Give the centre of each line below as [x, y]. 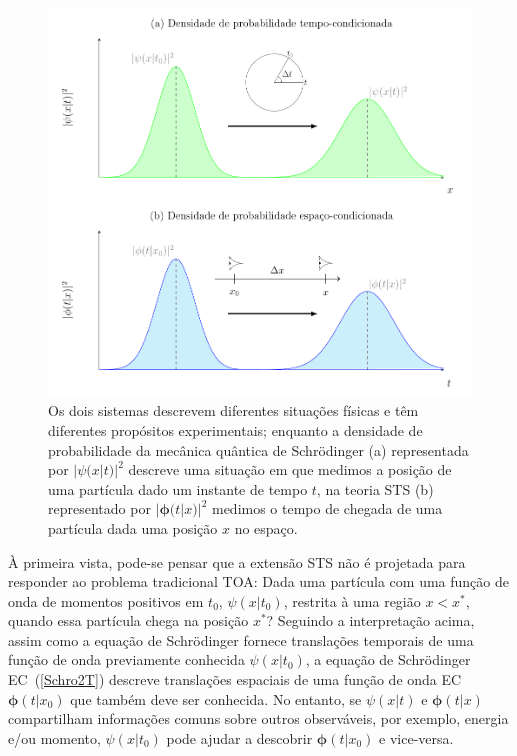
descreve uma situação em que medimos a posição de [290, 469]
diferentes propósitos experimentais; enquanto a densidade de [235, 429]
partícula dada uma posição [133, 527]
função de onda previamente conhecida [126, 659]
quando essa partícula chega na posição [128, 620]
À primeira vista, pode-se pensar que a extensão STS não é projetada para [237, 561]
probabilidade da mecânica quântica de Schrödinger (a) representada [258, 449]
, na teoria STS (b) [375, 488]
